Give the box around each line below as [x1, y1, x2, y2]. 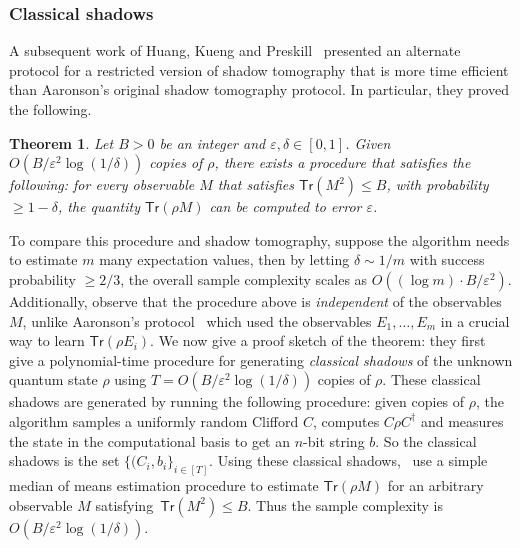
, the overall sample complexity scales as [120, 268, 368, 289]
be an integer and [159, 132, 266, 153]
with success [409, 249, 485, 270]
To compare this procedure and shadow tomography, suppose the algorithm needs [9, 229, 510, 250]
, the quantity [58, 196, 140, 217]
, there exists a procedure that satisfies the [214, 152, 471, 173]
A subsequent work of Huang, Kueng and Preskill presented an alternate [9, 40, 461, 61]
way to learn [9, 330, 85, 351]
